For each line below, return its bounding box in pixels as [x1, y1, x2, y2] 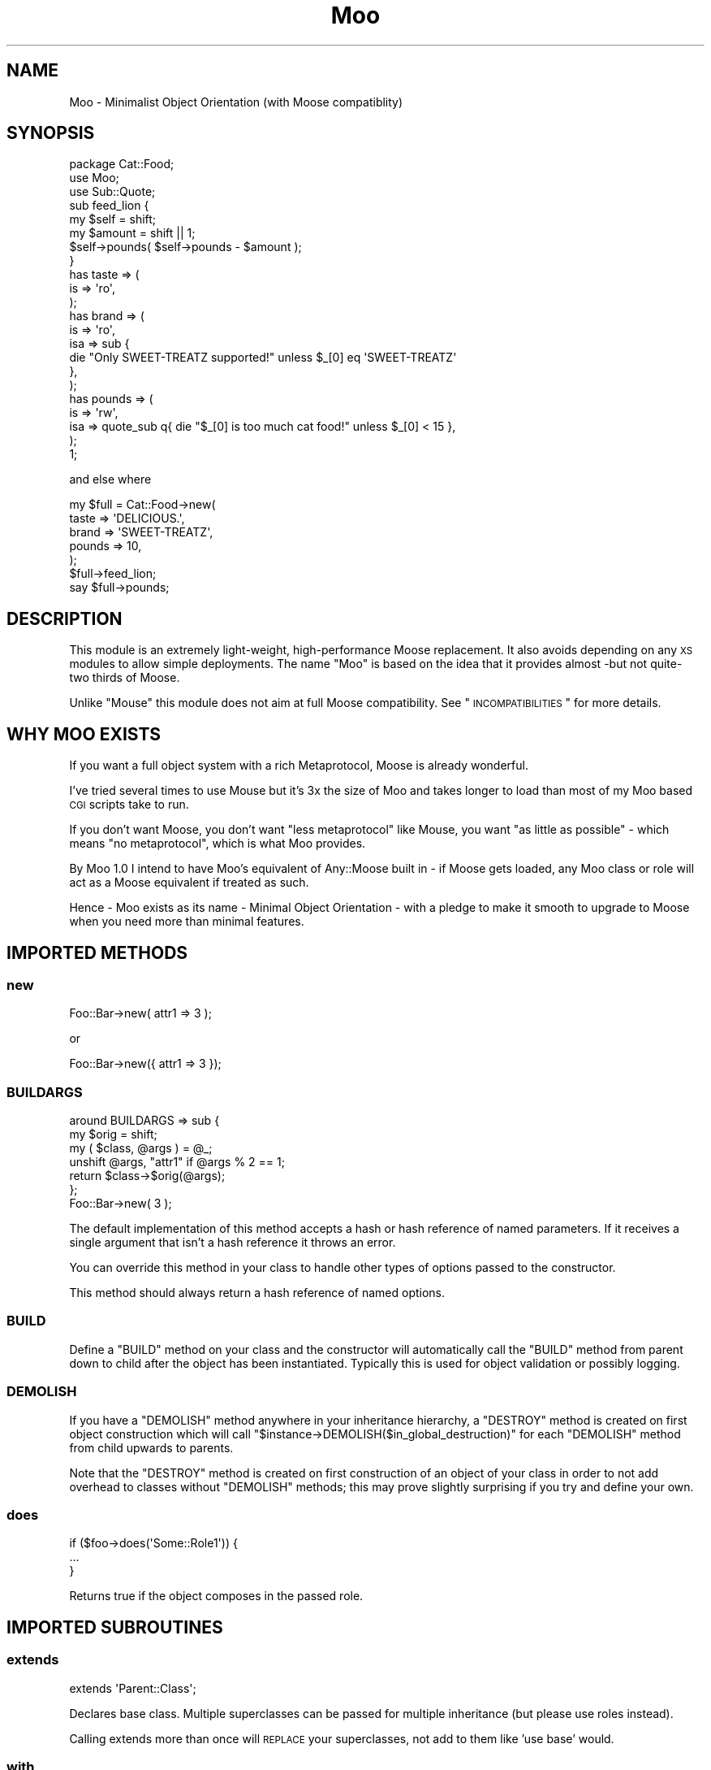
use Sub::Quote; [69, 184, 156, 199]
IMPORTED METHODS [6, 942, 188, 963]
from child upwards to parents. [69, 1440, 234, 1455]
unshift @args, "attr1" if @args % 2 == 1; [69, 1155, 285, 1169]
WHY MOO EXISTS [6, 723, 162, 744]
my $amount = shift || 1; [69, 226, 196, 241]
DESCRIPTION [6, 608, 123, 629]
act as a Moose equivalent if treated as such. [69, 875, 309, 890]
